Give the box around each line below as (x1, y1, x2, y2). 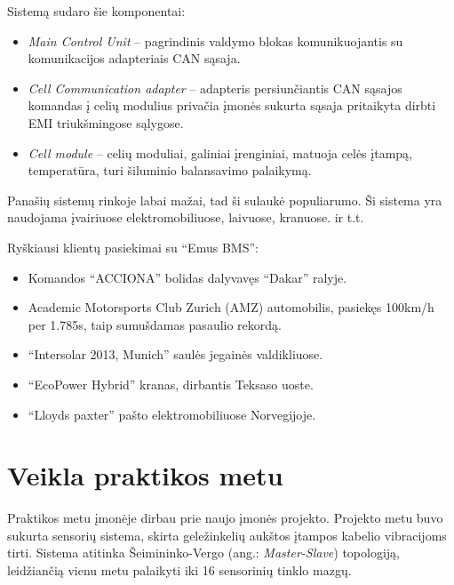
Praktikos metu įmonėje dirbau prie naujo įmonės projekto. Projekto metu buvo (7, 509, 443, 527)
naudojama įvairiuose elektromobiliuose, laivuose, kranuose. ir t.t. (7, 208, 364, 227)
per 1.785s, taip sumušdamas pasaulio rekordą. (28, 315, 282, 333)
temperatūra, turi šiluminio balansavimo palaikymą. (28, 161, 312, 180)
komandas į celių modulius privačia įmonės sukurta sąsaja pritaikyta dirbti (28, 96, 436, 115)
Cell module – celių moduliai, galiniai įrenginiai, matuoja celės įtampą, (28, 143, 412, 162)
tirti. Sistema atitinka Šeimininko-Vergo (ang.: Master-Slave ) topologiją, (7, 543, 400, 562)
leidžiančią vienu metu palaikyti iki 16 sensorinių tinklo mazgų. (7, 561, 352, 579)
